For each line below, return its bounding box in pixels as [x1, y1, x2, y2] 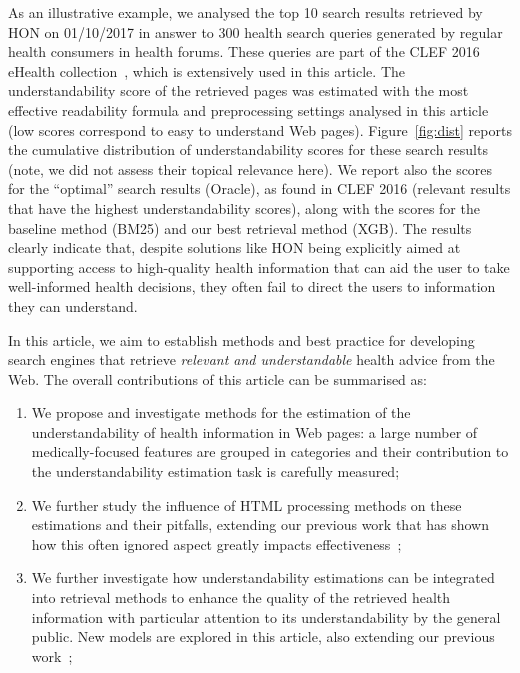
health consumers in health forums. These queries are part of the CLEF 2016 [8, 41, 480, 62]
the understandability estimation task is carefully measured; [31, 461, 400, 482]
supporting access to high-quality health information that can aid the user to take [8, 256, 510, 277]
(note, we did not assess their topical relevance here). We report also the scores [8, 158, 493, 179]
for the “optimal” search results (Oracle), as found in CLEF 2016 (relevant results [8, 178, 511, 199]
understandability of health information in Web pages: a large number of [31, 421, 478, 442]
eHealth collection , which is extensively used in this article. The [8, 60, 405, 81]
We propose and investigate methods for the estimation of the [31, 402, 411, 423]
